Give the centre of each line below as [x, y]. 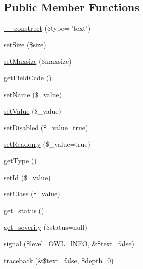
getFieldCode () [28, 77]
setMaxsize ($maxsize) [38, 61]
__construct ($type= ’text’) [47, 28]
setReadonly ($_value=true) [47, 144]
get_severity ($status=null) [46, 227]
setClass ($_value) [32, 194]
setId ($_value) [27, 177]
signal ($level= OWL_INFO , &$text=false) [69, 243]
